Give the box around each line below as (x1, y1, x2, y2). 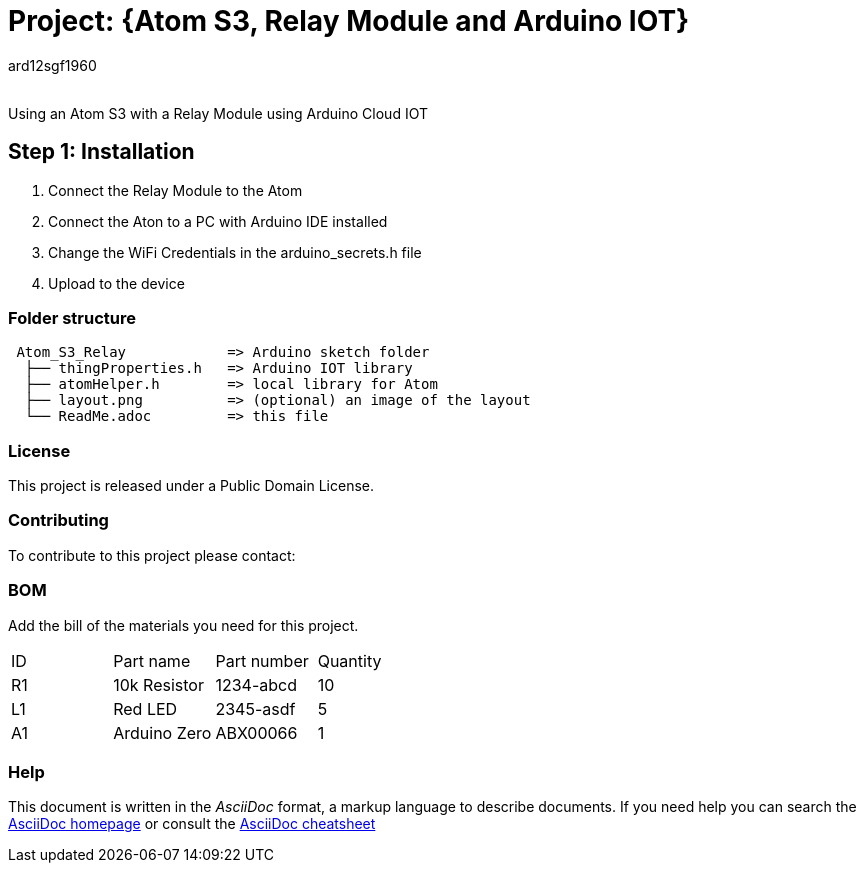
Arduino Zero (113, 722, 212, 743)
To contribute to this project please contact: (8, 546, 296, 564)
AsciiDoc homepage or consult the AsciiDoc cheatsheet (8, 815, 376, 833)
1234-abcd (215, 674, 297, 695)
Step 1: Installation (8, 139, 195, 165)
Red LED (113, 698, 178, 719)
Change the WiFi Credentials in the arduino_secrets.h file (48, 243, 422, 261)
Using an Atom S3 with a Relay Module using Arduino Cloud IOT (8, 104, 428, 122)
